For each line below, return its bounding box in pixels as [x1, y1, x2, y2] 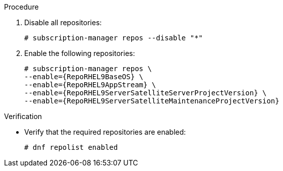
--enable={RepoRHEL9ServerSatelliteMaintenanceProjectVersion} [24, 97, 279, 105]
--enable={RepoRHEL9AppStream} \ [24, 81, 156, 89]
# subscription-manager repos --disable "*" [24, 34, 203, 42]
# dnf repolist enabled [24, 143, 118, 151]
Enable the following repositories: [24, 49, 135, 58]
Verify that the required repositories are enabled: [24, 128, 186, 136]
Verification [4, 112, 42, 121]
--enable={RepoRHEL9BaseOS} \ [24, 73, 144, 81]
